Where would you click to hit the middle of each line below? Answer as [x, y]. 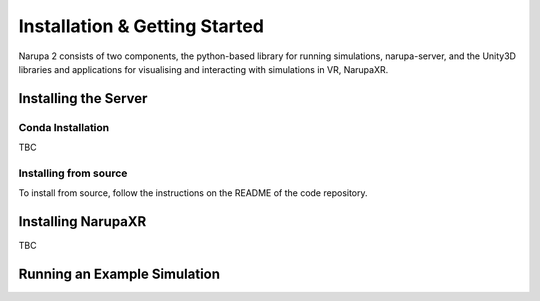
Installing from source [73, 173]
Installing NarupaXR [82, 221]
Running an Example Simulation [119, 273]
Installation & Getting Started [141, 26]
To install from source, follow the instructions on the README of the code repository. [193, 193]
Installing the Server [83, 98]
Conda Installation [64, 127]
